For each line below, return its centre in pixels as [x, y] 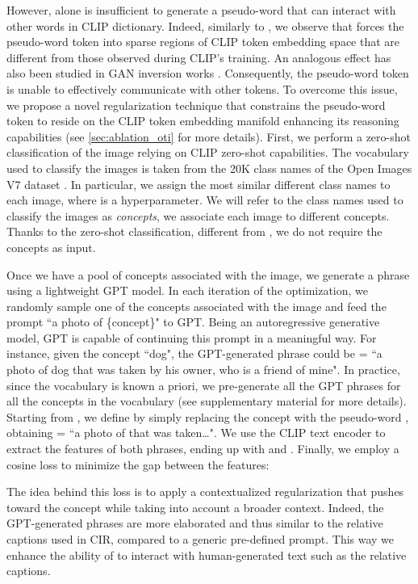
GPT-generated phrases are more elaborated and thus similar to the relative [195, 523]
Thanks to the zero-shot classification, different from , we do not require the [194, 231]
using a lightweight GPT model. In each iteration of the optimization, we [188, 290]
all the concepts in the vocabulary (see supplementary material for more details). [207, 401]
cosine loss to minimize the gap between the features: [138, 464]
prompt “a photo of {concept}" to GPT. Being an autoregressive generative [193, 322]
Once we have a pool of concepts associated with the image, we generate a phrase [208, 274]
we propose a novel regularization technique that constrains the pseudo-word [196, 105]
